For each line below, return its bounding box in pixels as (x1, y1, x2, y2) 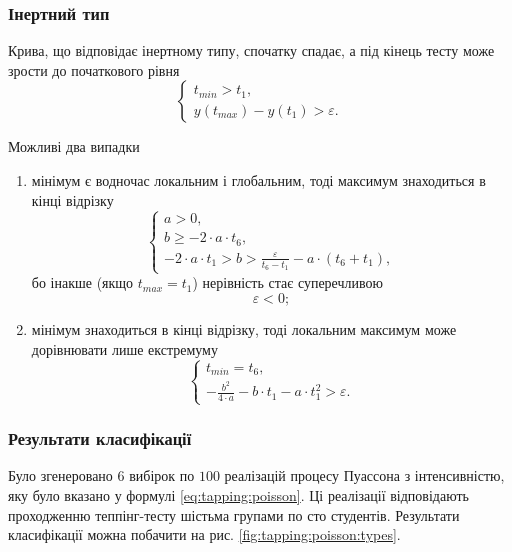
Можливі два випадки (8, 136, 140, 157)
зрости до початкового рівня (8, 59, 180, 80)
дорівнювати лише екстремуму (31, 338, 218, 359)
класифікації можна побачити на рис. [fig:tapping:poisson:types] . (8, 524, 401, 545)
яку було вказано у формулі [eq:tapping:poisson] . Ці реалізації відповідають (8, 485, 469, 505)
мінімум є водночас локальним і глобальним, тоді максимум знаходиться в (31, 170, 486, 190)
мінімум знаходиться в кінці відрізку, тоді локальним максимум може (31, 319, 457, 340)
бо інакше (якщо (31, 272, 134, 293)
